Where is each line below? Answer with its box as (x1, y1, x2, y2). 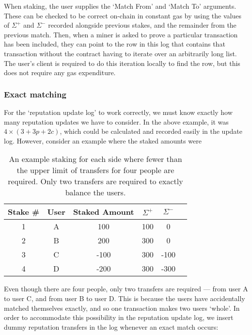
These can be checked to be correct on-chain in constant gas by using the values (4, 10, 241, 20)
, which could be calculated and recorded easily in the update (60, 126, 243, 136)
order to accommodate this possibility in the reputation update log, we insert (4, 312, 234, 322)
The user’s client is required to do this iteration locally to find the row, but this (4, 58, 240, 68)
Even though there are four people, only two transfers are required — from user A (4, 284, 248, 294)
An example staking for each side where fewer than (9, 153, 182, 165)
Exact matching (4, 88, 66, 100)
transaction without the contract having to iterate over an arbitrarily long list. (4, 48, 237, 58)
